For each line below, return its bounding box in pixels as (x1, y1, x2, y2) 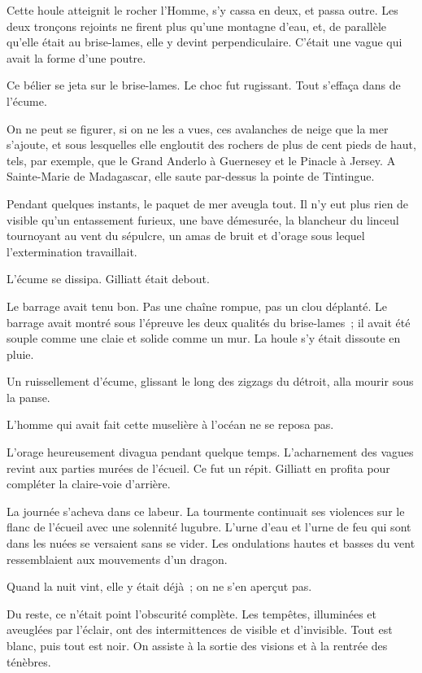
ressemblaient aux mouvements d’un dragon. (7, 550, 228, 567)
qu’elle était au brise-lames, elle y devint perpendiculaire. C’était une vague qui (7, 33, 402, 50)
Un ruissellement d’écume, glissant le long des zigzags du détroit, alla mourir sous (7, 373, 414, 390)
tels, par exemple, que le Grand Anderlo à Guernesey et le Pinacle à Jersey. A (7, 151, 396, 168)
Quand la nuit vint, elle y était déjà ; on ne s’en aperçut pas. (7, 578, 312, 595)
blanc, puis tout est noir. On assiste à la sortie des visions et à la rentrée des (7, 637, 388, 653)
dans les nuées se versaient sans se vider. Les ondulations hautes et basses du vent (7, 535, 415, 552)
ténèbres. (7, 653, 51, 670)
